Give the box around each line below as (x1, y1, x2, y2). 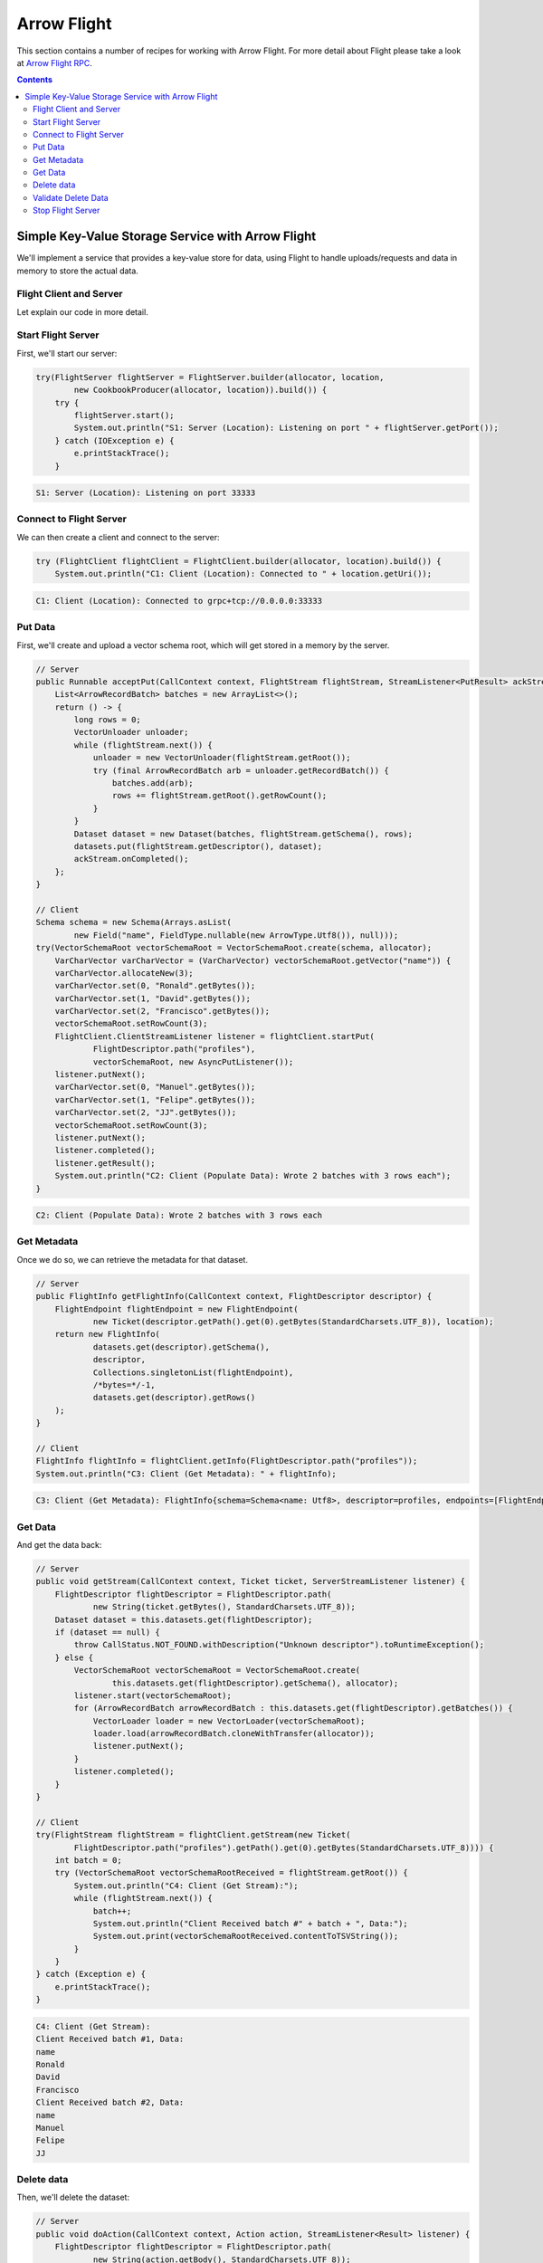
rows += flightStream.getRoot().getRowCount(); (111, 790, 328, 801)
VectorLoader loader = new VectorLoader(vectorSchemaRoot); (92, 1715, 366, 1726)
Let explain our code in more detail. (16, 306, 148, 317)
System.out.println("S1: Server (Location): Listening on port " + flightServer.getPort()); (73, 423, 500, 434)
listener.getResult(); (54, 1158, 156, 1168)
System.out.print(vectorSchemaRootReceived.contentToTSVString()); (92, 1931, 399, 1942)
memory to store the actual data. (16, 265, 139, 276)
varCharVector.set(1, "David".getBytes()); (54, 993, 251, 1004)
